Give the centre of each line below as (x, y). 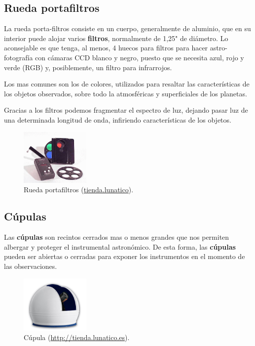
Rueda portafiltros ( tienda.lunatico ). (79, 190)
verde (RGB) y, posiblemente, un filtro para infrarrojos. (88, 67)
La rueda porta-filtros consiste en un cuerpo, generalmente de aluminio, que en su (127, 28)
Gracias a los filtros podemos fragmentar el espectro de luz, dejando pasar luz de (126, 110)
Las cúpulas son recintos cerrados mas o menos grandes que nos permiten (117, 237)
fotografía (18, 57)
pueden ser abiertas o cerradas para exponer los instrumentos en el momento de (125, 256)
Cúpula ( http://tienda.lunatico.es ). (77, 337)
